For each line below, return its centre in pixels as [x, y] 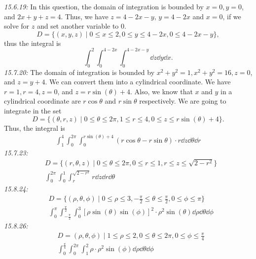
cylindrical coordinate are [42, 101]
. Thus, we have [85, 16]
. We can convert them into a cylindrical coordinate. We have [138, 82]
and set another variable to [78, 26]
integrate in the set [33, 111]
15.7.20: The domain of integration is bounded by [79, 72]
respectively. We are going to [183, 101]
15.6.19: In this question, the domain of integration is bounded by [104, 6]
